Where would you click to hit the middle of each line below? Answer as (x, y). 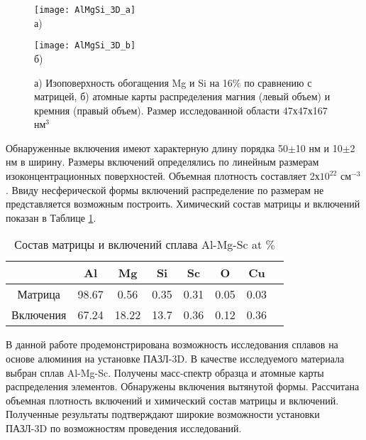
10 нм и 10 (319, 147)
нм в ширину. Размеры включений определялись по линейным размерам (162, 162)
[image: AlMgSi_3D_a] (85, 10)
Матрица (39, 294)
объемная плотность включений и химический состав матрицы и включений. (172, 400)
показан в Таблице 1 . (51, 217)
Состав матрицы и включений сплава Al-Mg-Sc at (138, 245)
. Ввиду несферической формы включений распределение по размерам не (165, 189)
